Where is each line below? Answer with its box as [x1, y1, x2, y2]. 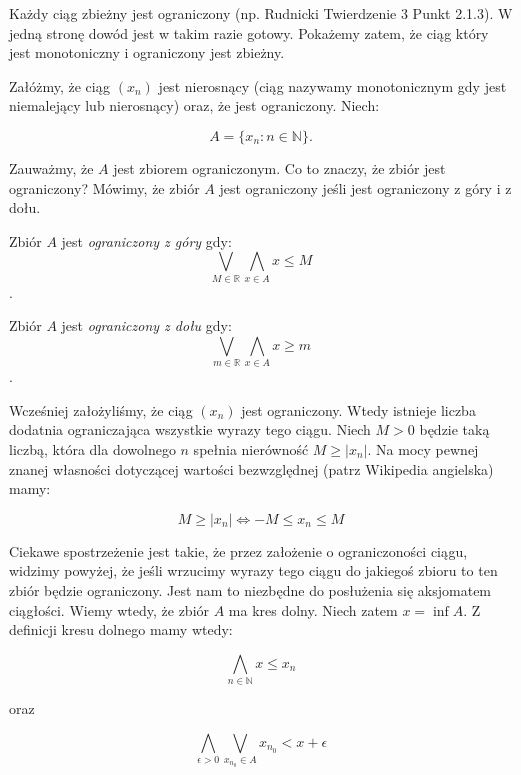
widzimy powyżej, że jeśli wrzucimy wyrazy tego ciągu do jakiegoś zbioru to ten [9, 560, 498, 581]
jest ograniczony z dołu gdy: [61, 315, 232, 336]
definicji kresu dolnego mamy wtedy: [9, 619, 233, 640]
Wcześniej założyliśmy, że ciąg [9, 399, 193, 420]
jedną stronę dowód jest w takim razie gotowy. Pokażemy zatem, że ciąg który [9, 22, 489, 43]
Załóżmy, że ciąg [9, 75, 111, 96]
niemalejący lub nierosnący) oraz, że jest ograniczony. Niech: [9, 95, 380, 116]
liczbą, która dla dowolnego [9, 438, 176, 459]
